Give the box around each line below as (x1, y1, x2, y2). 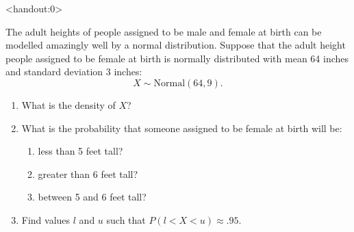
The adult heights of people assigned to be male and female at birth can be (5, 24, 322, 38)
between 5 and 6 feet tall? (38, 190, 147, 204)
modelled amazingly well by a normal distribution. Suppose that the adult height (5, 38, 346, 52)
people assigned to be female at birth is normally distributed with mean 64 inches (5, 51, 349, 65)
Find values (21, 212, 71, 227)
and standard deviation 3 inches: (5, 64, 142, 79)
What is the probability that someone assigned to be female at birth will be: (21, 120, 342, 135)
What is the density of (21, 97, 116, 112)
